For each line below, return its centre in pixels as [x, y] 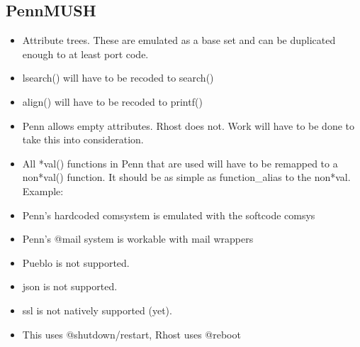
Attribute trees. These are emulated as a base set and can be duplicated [179, 40]
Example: [43, 191]
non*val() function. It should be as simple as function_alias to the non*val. [186, 177]
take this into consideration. [83, 139]
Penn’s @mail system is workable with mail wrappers [138, 239]
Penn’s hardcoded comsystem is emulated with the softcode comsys [169, 215]
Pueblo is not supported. [76, 262]
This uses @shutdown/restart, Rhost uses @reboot [131, 334]
